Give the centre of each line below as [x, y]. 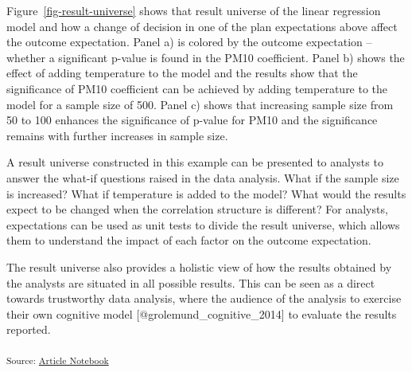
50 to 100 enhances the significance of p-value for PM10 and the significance [192, 120]
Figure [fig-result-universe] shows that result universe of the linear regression [194, 10]
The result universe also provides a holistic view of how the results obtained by [199, 266]
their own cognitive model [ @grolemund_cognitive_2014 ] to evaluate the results [202, 313]
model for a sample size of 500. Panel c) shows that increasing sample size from [200, 104]
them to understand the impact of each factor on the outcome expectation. [189, 240]
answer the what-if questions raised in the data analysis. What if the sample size [203, 177]
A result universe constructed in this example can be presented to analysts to [195, 162]
